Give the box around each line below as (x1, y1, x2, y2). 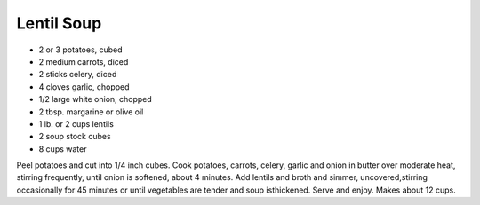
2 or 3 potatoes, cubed (38, 44, 124, 55)
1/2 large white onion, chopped (38, 94, 153, 105)
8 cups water (38, 143, 87, 154)
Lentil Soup (16, 13, 102, 33)
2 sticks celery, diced (38, 69, 117, 80)
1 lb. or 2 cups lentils (38, 118, 115, 129)
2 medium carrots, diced (38, 56, 129, 67)
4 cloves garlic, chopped (38, 81, 130, 92)
